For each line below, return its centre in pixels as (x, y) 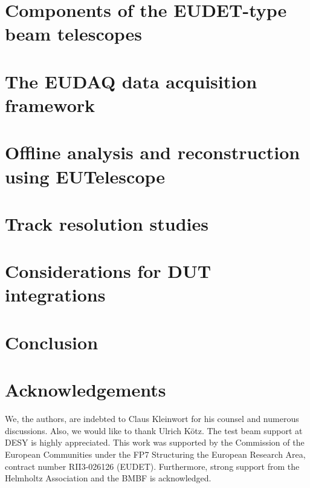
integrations (55, 295)
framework (50, 104)
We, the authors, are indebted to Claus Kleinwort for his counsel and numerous (152, 419)
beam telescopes (74, 34)
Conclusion (52, 342)
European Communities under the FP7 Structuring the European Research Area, (155, 454)
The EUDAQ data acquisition (131, 81)
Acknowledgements (86, 390)
